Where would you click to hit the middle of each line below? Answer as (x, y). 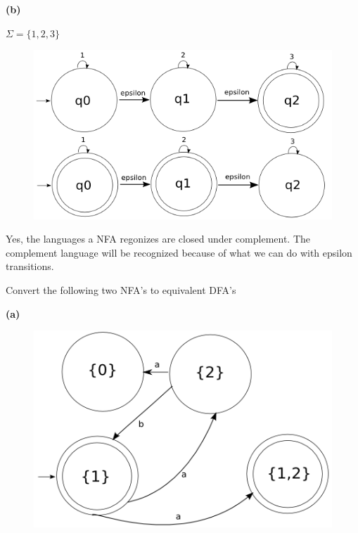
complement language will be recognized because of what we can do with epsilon (179, 252)
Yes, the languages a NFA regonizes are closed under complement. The (158, 239)
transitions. (30, 266)
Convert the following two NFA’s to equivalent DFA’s (121, 289)
